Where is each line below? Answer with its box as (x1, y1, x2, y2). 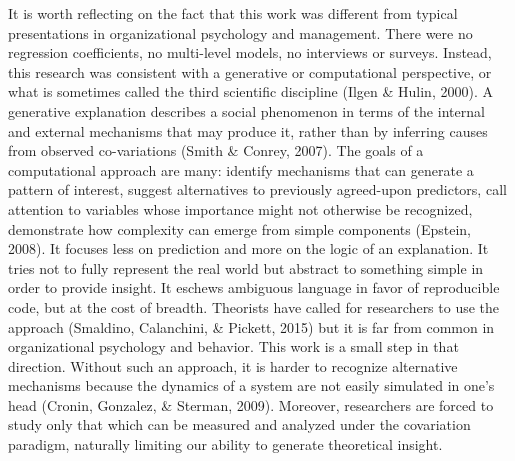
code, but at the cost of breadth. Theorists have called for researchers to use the (8, 296, 500, 317)
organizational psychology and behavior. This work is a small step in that (8, 336, 459, 357)
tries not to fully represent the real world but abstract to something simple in (8, 257, 484, 278)
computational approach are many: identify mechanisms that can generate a (8, 159, 474, 180)
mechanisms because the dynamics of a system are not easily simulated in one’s (8, 375, 495, 396)
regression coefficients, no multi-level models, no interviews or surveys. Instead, (8, 42, 492, 63)
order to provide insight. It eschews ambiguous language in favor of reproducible (8, 277, 500, 298)
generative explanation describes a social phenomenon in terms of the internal (8, 100, 485, 121)
